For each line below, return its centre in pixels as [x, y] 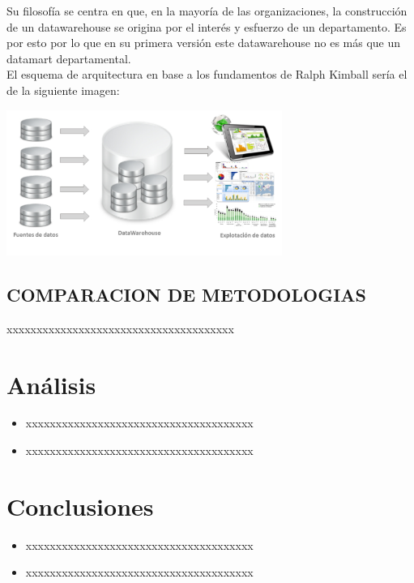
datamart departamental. [69, 58]
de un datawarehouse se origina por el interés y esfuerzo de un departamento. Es [207, 26]
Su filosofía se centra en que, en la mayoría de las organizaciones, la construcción [207, 11]
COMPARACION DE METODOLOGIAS [187, 294]
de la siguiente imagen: [63, 90]
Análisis [51, 384]
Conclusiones [80, 506]
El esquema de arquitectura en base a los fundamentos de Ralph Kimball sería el [207, 74]
